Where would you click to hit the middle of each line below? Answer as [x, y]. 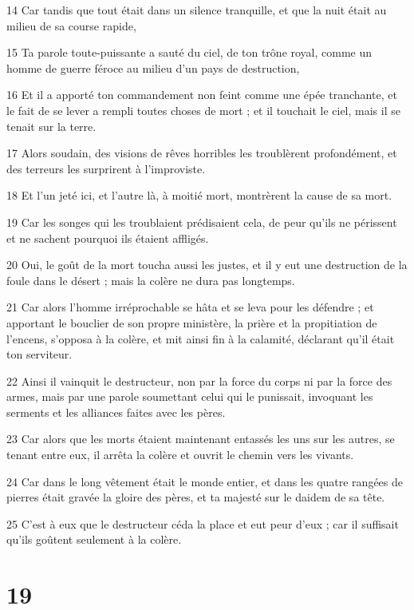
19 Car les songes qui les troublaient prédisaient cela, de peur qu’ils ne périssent [202, 222]
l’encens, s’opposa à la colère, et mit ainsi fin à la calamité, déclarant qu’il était [201, 338]
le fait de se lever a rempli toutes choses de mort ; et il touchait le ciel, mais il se [203, 110]
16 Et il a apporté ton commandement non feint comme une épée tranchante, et [202, 95]
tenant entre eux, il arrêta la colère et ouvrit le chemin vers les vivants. [180, 455]
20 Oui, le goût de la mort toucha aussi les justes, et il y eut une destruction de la [207, 265]
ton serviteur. [39, 354]
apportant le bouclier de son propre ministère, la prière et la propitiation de [192, 322]
